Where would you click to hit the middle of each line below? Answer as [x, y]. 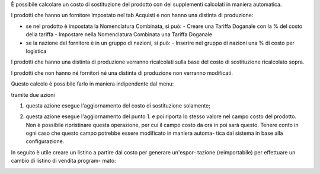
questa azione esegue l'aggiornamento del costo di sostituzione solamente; [118, 105]
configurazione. [45, 141]
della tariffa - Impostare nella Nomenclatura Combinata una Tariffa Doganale [119, 34]
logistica [36, 51]
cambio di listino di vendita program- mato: [63, 161]
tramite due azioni [33, 94]
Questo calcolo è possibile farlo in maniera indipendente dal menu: [92, 84]
